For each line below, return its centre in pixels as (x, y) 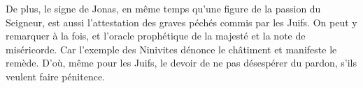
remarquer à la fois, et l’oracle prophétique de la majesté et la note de (156, 36)
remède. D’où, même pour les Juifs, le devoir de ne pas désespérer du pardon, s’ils (181, 63)
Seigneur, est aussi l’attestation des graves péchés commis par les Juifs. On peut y (181, 22)
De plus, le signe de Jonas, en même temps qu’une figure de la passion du (163, 8)
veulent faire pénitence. (55, 76)
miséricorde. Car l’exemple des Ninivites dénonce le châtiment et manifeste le (171, 49)
